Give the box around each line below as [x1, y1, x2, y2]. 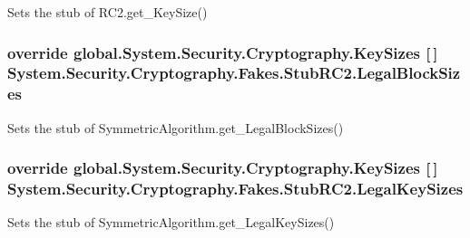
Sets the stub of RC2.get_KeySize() [7, 3, 208, 21]
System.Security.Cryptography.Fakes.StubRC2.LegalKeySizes [7, 177, 464, 200]
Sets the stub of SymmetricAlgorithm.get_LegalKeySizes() [7, 213, 335, 232]
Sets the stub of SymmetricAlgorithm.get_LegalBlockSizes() [7, 118, 344, 137]
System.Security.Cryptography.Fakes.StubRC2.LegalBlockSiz [7, 62, 461, 84]
